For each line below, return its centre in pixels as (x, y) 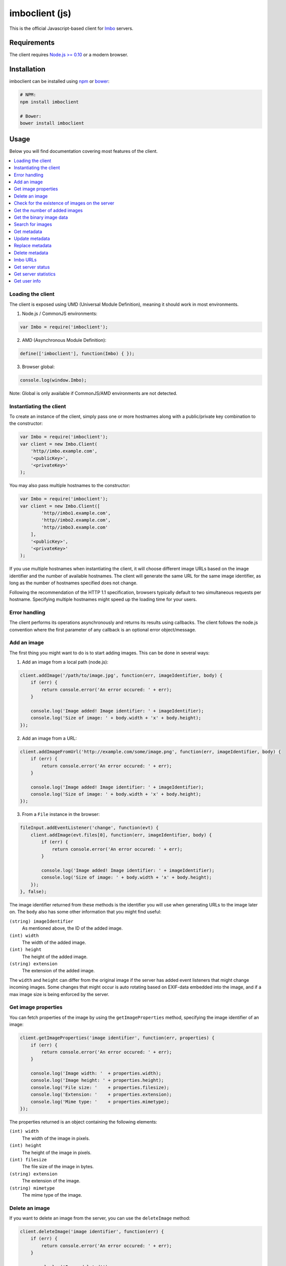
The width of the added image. (54, 942)
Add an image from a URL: (50, 738)
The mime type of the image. (52, 1195)
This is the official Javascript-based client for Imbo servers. (71, 28)
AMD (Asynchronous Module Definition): (64, 340)
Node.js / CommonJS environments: (60, 313)
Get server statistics (35, 274)
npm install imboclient (50, 102)
